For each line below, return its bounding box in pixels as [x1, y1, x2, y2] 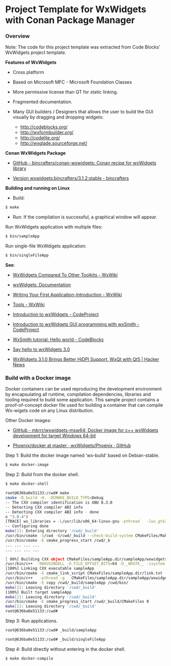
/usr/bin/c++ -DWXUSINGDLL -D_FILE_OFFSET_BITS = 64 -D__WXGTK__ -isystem [5, 561, 165, 566]
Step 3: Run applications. [5, 618, 58, 624]
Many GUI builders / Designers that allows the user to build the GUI [12, 108, 154, 115]
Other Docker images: [5, 418, 51, 424]
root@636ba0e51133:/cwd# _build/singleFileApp [5, 636, 106, 642]
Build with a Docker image [5, 374, 71, 381]
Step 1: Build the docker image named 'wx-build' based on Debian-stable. [5, 452, 160, 459]
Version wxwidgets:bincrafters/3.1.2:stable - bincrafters [12, 175, 129, 181]
